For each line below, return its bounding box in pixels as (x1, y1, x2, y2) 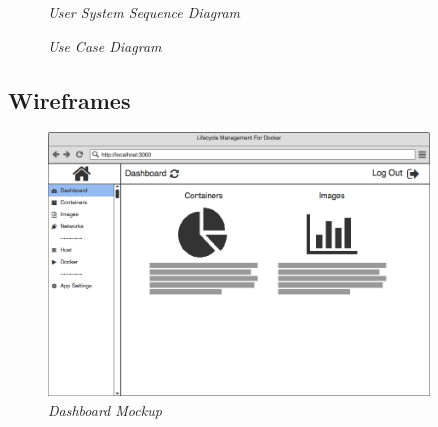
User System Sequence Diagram (48, 2, 241, 22)
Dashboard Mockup (48, 399, 162, 420)
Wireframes (8, 84, 131, 115)
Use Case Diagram (48, 35, 162, 56)
